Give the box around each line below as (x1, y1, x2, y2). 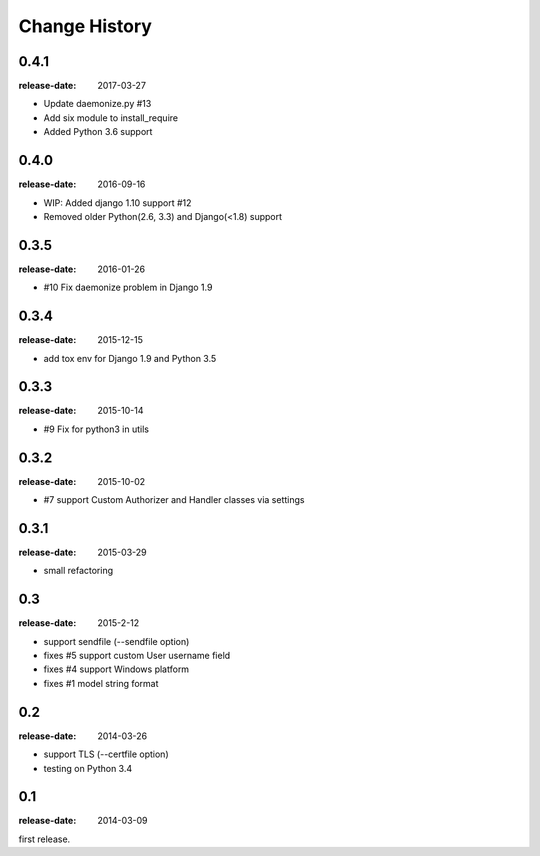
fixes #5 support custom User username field (43, 650, 231, 662)
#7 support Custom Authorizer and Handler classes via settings (43, 494, 305, 506)
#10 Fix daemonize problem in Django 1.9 (43, 281, 213, 294)
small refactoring (43, 565, 114, 577)
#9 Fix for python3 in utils (43, 423, 150, 435)
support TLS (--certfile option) (43, 748, 169, 760)
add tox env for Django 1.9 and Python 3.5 (43, 352, 217, 364)
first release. (18, 833, 71, 845)
